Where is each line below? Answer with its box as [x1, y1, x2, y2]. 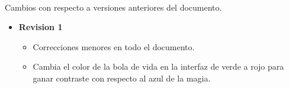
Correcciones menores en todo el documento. [33, 40, 195, 53]
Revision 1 [18, 21, 63, 33]
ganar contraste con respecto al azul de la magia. [33, 71, 211, 84]
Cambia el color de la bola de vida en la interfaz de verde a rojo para [33, 60, 284, 73]
